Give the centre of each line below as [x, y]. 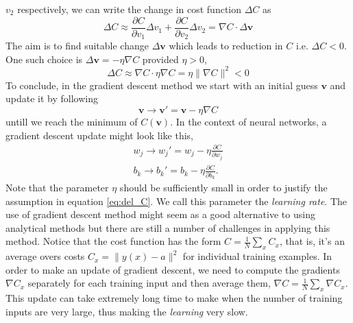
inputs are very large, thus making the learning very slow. [127, 311]
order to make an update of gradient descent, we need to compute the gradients [173, 269]
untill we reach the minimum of [72, 121]
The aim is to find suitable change [77, 46]
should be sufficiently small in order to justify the [223, 187]
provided [160, 59]
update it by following [52, 98]
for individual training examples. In [257, 256]
